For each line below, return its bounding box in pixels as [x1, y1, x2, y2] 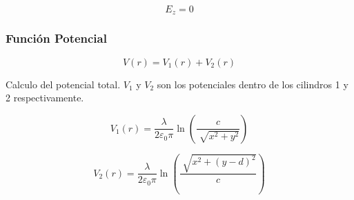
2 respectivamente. [6, 90, 84, 105]
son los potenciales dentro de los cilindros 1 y [157, 77, 348, 91]
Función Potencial [6, 30, 107, 47]
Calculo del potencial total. [6, 77, 121, 91]
